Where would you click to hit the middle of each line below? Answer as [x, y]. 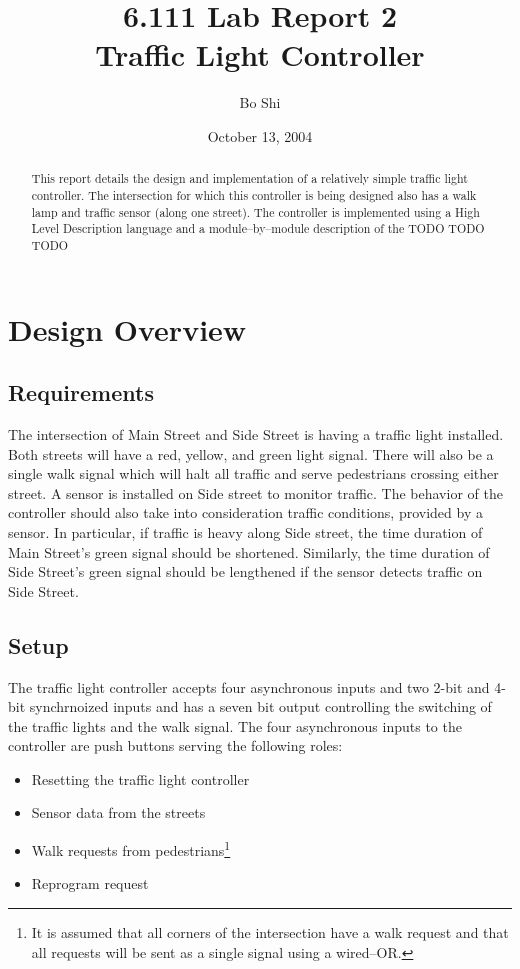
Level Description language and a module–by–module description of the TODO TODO [258, 228]
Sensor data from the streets [118, 812]
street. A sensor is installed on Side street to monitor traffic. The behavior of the [255, 492]
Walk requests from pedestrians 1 [131, 848]
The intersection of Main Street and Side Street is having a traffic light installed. [256, 433]
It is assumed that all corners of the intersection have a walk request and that [270, 931]
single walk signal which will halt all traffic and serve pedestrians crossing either [253, 473]
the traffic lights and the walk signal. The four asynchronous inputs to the [235, 725]
